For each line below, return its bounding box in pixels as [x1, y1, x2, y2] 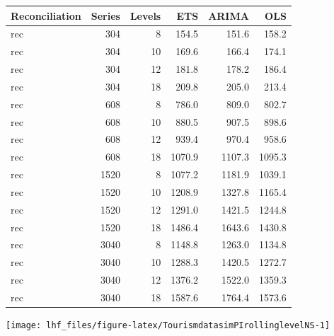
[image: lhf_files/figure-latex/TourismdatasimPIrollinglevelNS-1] [6, 320, 330, 331]
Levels [129, 8, 161, 23]
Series [91, 8, 120, 23]
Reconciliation [11, 8, 81, 23]
